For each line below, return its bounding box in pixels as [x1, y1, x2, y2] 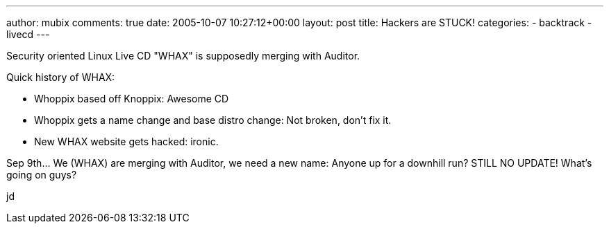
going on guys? [6, 169, 77, 181]
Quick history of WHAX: [6, 71, 115, 83]
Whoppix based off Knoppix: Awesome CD [34, 93, 229, 104]
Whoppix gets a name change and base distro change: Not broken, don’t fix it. [34, 114, 392, 126]
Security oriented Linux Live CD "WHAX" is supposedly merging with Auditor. [6, 50, 360, 62]
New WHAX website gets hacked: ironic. [34, 136, 219, 147]
